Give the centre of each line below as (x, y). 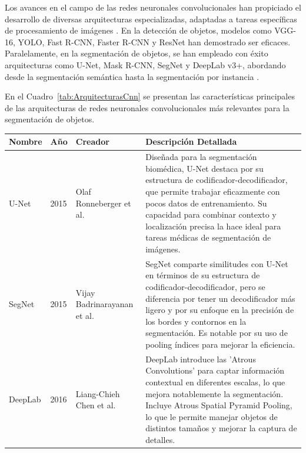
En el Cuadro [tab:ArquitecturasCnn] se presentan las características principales (150, 96)
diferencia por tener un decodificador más (220, 298)
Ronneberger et (103, 203)
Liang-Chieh (98, 393)
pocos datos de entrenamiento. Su (206, 203)
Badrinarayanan (104, 304)
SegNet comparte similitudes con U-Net (217, 263)
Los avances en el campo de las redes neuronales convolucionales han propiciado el (153, 7)
